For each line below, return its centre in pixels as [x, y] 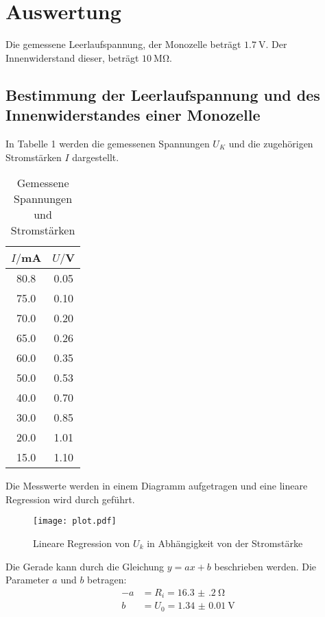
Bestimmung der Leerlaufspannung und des [163, 94]
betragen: [107, 580]
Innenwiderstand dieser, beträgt [72, 57]
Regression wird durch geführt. [70, 499]
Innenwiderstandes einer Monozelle [133, 115]
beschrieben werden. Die [265, 566]
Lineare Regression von [82, 543]
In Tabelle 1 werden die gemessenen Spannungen [108, 143]
